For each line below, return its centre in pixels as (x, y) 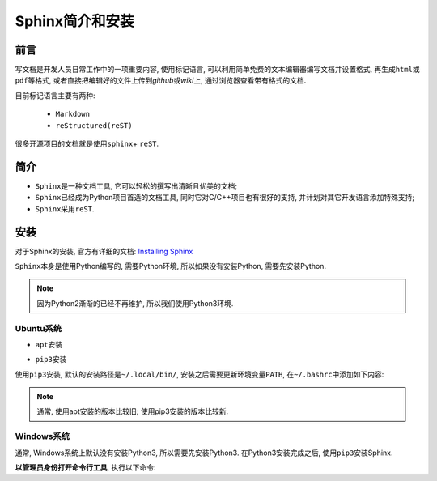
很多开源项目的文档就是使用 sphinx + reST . (87, 144)
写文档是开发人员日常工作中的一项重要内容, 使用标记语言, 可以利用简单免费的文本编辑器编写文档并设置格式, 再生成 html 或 (217, 70)
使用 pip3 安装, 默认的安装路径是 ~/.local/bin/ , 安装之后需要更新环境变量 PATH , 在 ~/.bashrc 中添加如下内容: (199, 374)
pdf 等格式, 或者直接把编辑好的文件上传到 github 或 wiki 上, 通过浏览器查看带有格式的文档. (161, 80)
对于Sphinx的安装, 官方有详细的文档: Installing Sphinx (104, 251)
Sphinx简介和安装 (74, 21)
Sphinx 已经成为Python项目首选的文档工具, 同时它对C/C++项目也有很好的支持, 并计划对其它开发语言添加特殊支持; (225, 198)
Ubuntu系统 (38, 328)
